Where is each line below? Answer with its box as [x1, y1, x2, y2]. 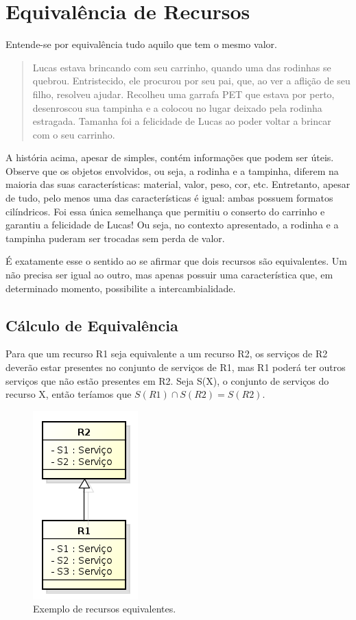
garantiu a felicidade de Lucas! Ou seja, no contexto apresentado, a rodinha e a [5, 217, 339, 232]
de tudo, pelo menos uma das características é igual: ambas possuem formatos [5, 191, 333, 205]
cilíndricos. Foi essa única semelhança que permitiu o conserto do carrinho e [5, 204, 325, 218]
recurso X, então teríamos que [5, 387, 132, 401]
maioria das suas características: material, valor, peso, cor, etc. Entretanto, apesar [5, 177, 351, 191]
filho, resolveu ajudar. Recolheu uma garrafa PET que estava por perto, [32, 86, 335, 101]
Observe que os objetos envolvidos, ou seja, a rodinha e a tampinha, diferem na [5, 163, 339, 178]
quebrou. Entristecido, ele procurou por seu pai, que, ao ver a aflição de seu [32, 73, 351, 88]
